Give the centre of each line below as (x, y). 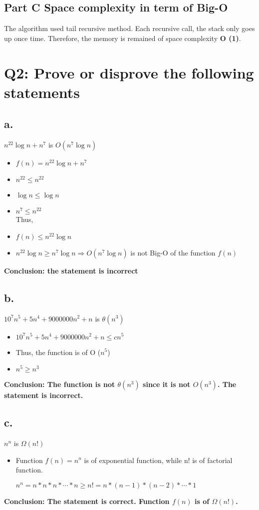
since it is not (167, 384)
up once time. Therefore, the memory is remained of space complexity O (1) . (123, 38)
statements (42, 92)
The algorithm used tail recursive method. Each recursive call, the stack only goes (129, 28)
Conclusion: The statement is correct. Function (87, 501)
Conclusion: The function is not (60, 384)
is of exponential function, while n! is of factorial (158, 460)
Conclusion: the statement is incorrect (71, 270)
